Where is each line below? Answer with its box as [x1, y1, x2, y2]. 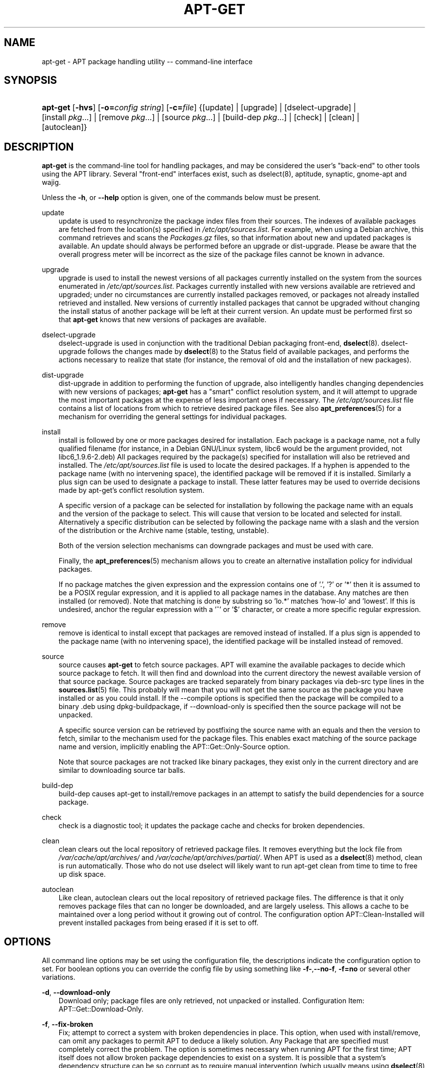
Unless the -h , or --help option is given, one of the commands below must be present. [42, 193, 321, 202]
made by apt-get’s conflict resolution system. [58, 486, 205, 495]
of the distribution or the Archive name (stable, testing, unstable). [58, 526, 269, 535]
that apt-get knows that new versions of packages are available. [58, 315, 267, 324]
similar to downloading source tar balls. [58, 766, 186, 775]
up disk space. [58, 870, 106, 879]
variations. [42, 973, 75, 982]
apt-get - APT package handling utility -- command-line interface [42, 57, 253, 66]
